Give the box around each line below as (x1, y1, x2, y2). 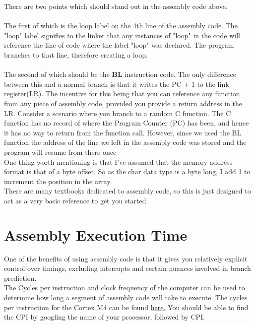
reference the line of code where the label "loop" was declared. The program (4, 40, 234, 50)
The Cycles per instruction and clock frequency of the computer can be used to (4, 282, 245, 293)
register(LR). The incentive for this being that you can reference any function (4, 88, 240, 99)
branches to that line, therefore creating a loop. (4, 49, 148, 60)
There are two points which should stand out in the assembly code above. (4, 1, 228, 11)
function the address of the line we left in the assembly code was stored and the (4, 137, 247, 147)
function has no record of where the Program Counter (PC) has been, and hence (4, 118, 249, 128)
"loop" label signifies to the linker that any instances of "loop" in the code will (4, 30, 240, 40)
